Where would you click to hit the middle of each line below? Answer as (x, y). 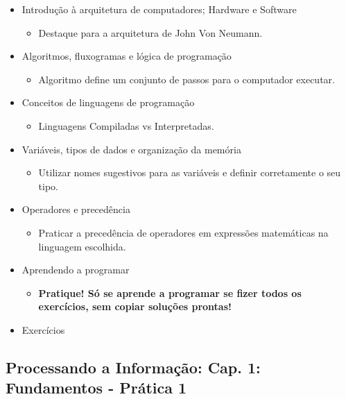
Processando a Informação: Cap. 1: (133, 367)
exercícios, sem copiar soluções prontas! (135, 306)
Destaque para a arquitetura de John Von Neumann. (150, 32)
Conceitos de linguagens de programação (108, 102)
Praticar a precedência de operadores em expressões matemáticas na (183, 232)
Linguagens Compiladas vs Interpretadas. (126, 125)
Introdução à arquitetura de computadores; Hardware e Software (159, 9)
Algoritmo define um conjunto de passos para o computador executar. (187, 79)
